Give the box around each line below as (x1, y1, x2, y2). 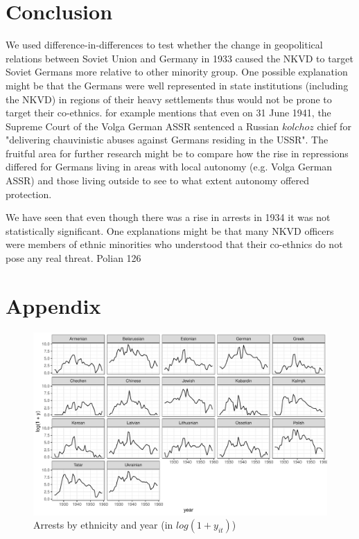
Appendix (6, 291, 101, 319)
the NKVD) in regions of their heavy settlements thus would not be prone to (6, 91, 332, 106)
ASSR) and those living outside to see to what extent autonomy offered (6, 173, 309, 188)
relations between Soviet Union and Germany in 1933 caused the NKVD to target (6, 51, 353, 65)
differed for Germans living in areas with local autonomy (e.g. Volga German (6, 159, 333, 174)
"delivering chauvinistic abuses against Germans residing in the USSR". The (6, 132, 329, 147)
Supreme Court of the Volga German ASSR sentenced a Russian (6, 118, 279, 133)
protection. (6, 186, 52, 201)
